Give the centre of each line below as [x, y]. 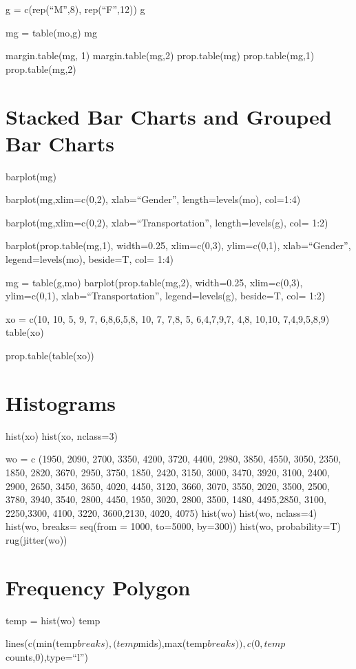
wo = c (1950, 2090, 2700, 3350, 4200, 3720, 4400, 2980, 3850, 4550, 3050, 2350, [174, 459]
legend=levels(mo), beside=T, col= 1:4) [90, 259]
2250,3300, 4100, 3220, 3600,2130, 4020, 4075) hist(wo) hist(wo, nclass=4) [161, 512]
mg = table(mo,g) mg [51, 32]
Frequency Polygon [98, 587]
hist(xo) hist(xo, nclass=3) [62, 435]
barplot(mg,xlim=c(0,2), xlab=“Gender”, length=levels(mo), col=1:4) [153, 199]
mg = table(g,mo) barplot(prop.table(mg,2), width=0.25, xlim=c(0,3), [154, 282]
